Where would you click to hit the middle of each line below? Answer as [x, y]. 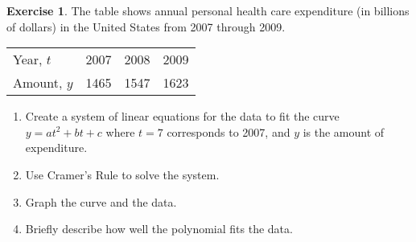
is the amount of [344, 131]
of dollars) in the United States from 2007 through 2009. [146, 26]
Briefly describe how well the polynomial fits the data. [159, 229]
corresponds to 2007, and [229, 131]
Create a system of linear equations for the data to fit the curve [182, 116]
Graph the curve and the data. [101, 201]
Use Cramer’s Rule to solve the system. [122, 174]
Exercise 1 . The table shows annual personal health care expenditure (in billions [208, 10]
